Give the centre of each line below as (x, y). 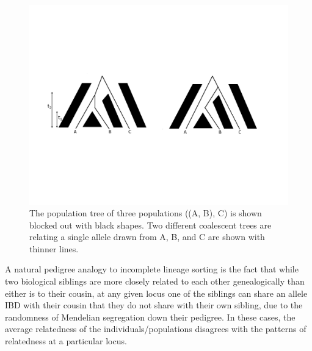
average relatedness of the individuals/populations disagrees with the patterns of (156, 329)
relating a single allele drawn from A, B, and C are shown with (147, 237)
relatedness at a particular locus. (66, 341)
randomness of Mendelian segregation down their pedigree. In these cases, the (150, 317)
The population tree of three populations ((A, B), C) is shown (146, 213)
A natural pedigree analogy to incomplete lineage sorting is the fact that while (152, 269)
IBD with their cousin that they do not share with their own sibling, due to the (154, 305)
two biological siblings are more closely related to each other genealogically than (155, 281)
